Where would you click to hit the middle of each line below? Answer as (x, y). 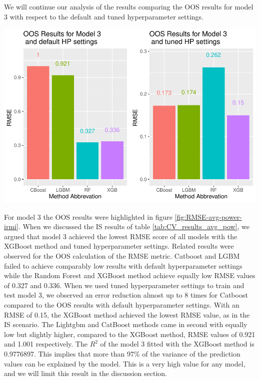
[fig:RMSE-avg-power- (208, 216)
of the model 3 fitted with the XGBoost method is (177, 344)
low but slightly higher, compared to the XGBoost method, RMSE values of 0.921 (130, 334)
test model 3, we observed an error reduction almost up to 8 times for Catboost (126, 295)
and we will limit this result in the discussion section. (85, 373)
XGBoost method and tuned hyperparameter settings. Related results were (119, 246)
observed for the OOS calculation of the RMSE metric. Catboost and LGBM (122, 256)
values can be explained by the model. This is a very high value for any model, (125, 363)
